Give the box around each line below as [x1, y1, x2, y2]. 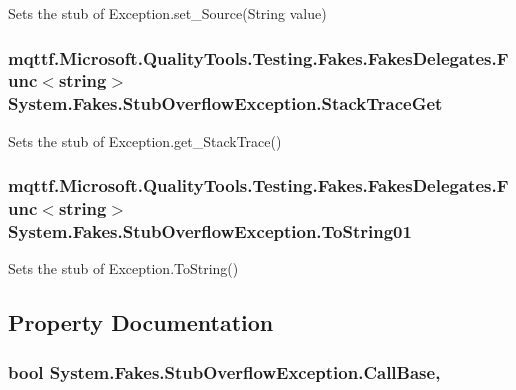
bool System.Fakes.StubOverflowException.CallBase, [8, 359, 441, 384]
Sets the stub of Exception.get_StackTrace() [8, 130, 282, 151]
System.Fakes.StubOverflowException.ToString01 [8, 219, 412, 244]
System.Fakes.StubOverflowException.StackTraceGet [8, 91, 443, 116]
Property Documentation [8, 307, 274, 338]
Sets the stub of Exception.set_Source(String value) [8, 3, 327, 23]
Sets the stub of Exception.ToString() [8, 258, 239, 279]
